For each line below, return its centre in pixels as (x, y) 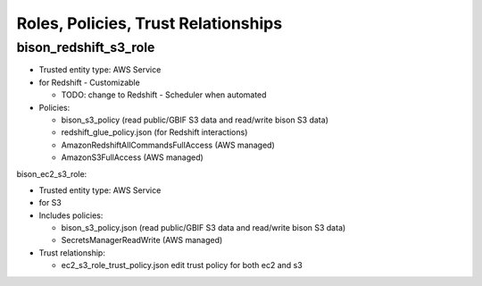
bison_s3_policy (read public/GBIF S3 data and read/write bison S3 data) (195, 120)
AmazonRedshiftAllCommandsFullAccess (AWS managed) (168, 145)
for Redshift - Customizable (89, 82)
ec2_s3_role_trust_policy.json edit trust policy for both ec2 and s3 (182, 265)
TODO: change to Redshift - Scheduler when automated (164, 95)
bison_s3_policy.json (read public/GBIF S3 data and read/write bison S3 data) (204, 228)
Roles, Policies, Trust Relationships (150, 23)
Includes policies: (71, 215)
